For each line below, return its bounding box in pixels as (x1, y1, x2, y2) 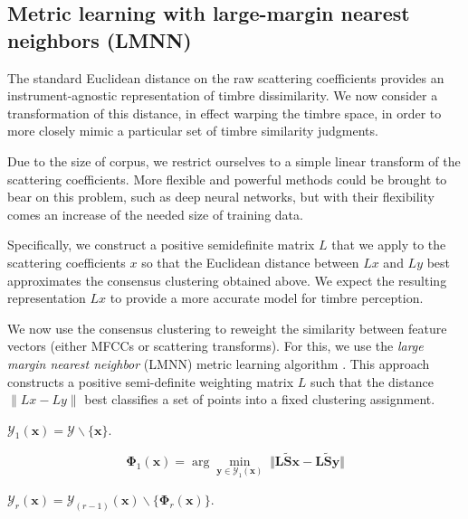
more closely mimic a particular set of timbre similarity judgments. (7, 121, 378, 140)
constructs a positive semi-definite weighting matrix (7, 372, 294, 391)
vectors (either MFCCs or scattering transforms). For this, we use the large (7, 336, 424, 355)
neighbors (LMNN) (7, 25, 192, 53)
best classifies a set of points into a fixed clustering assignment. (84, 390, 435, 409)
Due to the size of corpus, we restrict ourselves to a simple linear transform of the (7, 151, 461, 170)
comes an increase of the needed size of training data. (7, 204, 303, 223)
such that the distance (310, 372, 434, 391)
